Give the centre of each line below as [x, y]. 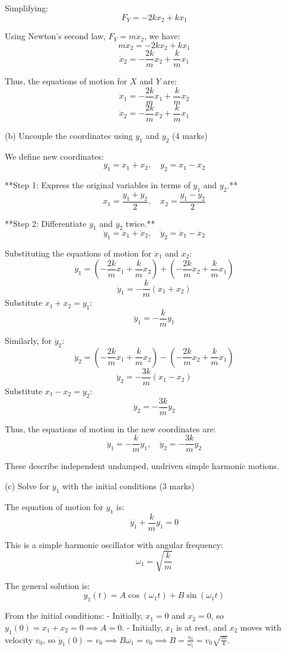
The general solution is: [47, 585]
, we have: [162, 36]
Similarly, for [28, 341]
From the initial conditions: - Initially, [74, 615]
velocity [19, 639]
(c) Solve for [27, 485]
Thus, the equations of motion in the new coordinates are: [110, 428]
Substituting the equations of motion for [78, 253]
